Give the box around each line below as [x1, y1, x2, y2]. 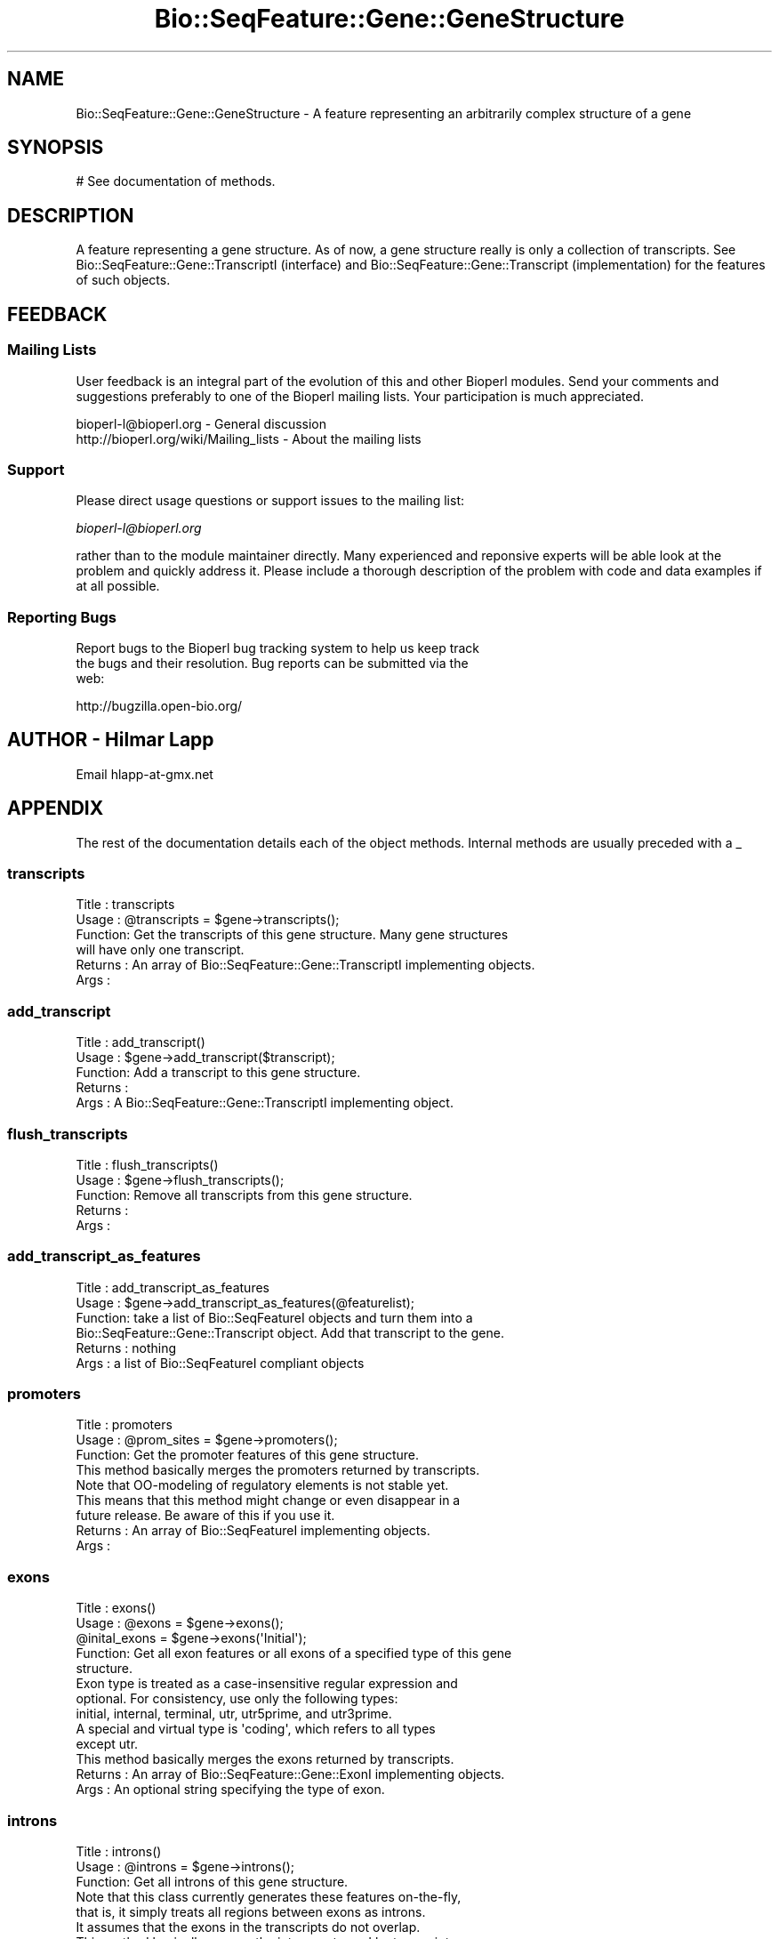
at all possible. [76, 578, 160, 594]
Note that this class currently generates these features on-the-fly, [76, 1888, 462, 1904]
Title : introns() [76, 1843, 162, 1859]
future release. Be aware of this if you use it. [76, 1508, 335, 1524]
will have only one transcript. [76, 942, 245, 958]
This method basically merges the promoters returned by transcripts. [76, 1462, 480, 1478]
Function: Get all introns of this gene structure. [76, 1873, 349, 1889]
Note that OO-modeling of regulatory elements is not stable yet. [76, 1477, 449, 1493]
